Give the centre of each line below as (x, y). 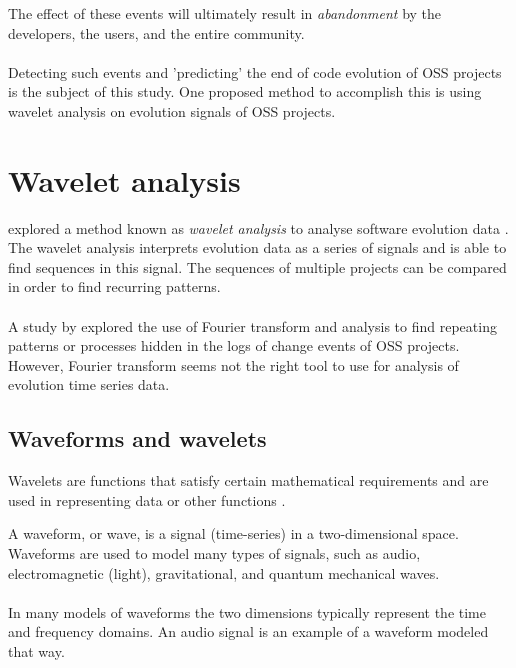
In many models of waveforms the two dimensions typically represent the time (247, 611)
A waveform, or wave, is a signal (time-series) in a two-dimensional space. (233, 533)
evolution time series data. (89, 384)
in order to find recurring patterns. (114, 286)
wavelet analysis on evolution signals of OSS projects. (172, 110)
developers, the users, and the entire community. (156, 32)
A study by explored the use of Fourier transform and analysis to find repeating (252, 325)
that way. (36, 650)
